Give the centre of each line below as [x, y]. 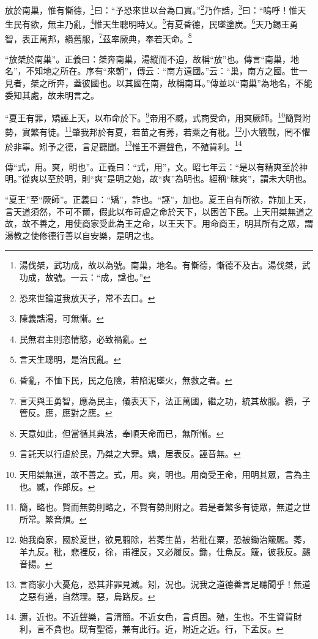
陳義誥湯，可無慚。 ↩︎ [61, 318]
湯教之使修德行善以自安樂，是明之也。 [82, 235]
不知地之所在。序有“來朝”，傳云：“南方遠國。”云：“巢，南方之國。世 [162, 71]
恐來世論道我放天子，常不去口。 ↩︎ [87, 297]
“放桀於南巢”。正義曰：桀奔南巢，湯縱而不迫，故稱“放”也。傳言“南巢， [148, 59]
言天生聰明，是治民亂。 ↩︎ [70, 359]
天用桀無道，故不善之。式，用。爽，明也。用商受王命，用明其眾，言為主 [165, 474]
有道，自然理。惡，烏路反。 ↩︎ [96, 596]
